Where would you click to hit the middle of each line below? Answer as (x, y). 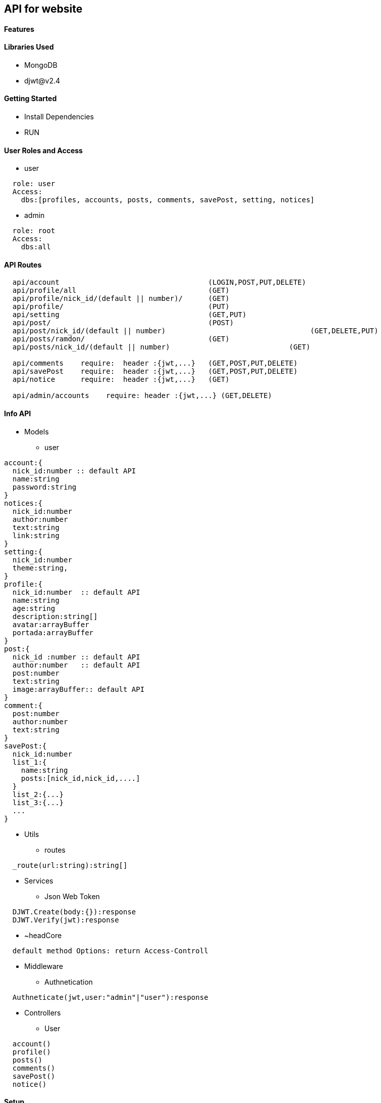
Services (39, 880)
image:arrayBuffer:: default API (78, 689)
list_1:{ (30, 762)
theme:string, (40, 568)
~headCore (43, 935)
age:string (34, 608)
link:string (36, 535)
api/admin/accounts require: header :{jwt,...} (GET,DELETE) (142, 396)
